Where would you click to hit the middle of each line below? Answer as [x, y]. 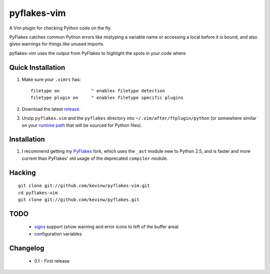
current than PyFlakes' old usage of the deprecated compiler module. [95, 158]
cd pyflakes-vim [38, 193]
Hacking [22, 172]
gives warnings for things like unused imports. [57, 44]
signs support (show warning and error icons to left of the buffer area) [106, 227]
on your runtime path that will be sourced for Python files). [82, 125]
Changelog [27, 248]
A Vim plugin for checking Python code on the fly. [60, 28]
